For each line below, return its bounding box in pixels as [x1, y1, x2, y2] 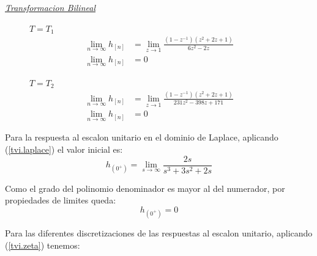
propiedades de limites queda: [5, 194, 116, 207]
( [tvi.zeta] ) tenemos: [5, 238, 80, 251]
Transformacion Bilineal [5, 1, 95, 13]
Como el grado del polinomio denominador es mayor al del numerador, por [5, 181, 285, 194]
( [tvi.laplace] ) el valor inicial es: [5, 143, 123, 155]
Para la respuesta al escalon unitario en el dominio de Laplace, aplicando [5, 131, 278, 144]
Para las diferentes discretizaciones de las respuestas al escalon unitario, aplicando [5, 227, 313, 240]
